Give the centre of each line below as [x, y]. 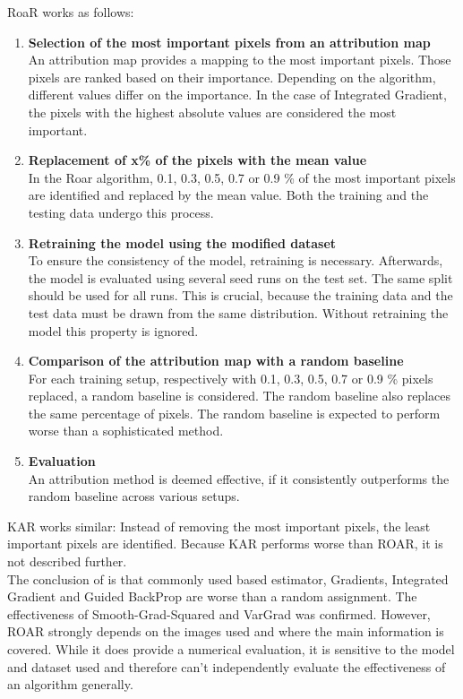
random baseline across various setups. [134, 496]
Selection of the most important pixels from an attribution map [229, 42]
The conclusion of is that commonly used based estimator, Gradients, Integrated [228, 578]
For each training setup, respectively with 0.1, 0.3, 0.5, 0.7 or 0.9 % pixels [231, 378]
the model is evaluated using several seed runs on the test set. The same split [240, 277]
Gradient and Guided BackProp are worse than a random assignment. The [212, 596]
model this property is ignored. [113, 330]
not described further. [67, 561]
